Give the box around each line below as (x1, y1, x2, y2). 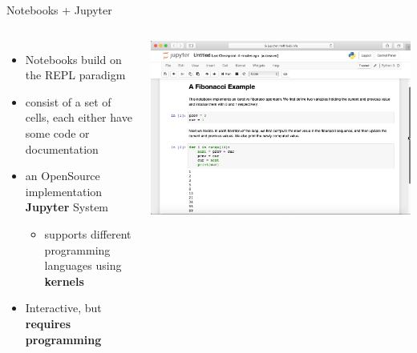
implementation (25, 183, 103, 199)
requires (25, 315, 71, 331)
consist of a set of (25, 93, 111, 110)
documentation (25, 140, 99, 157)
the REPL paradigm (25, 66, 126, 83)
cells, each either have (25, 109, 132, 126)
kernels (44, 272, 84, 289)
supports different (44, 225, 132, 242)
